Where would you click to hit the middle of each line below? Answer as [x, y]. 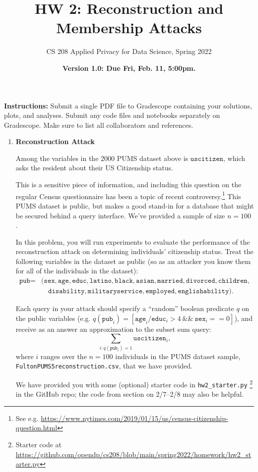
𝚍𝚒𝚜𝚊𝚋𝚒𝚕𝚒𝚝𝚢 [66, 291]
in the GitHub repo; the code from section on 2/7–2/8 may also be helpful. [130, 394]
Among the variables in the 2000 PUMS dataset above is [102, 158]
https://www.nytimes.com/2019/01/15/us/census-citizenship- [134, 418]
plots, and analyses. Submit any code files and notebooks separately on [112, 115]
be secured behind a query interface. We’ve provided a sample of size [120, 215]
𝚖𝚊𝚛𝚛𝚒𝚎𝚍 [170, 281]
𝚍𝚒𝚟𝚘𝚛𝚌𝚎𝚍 [200, 281]
